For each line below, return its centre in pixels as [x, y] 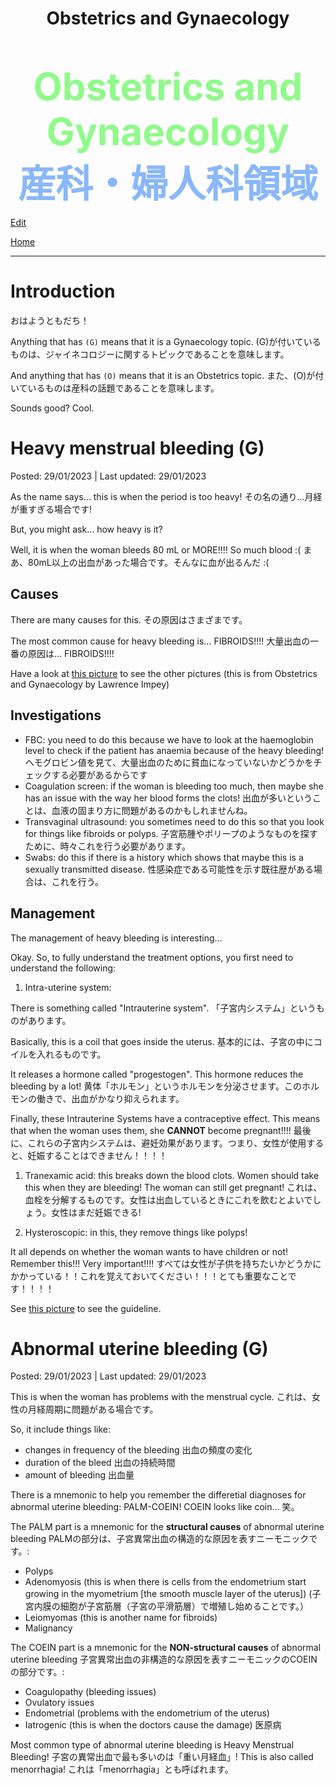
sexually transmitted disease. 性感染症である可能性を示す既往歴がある [169, 869]
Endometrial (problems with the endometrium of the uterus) [147, 1713]
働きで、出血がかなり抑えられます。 [110, 1098]
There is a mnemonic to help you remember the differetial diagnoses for [158, 1495]
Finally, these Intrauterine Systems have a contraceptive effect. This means [165, 1118]
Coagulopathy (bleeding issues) [90, 1692]
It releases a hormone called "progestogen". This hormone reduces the [157, 1074]
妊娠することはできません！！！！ [97, 1155]
